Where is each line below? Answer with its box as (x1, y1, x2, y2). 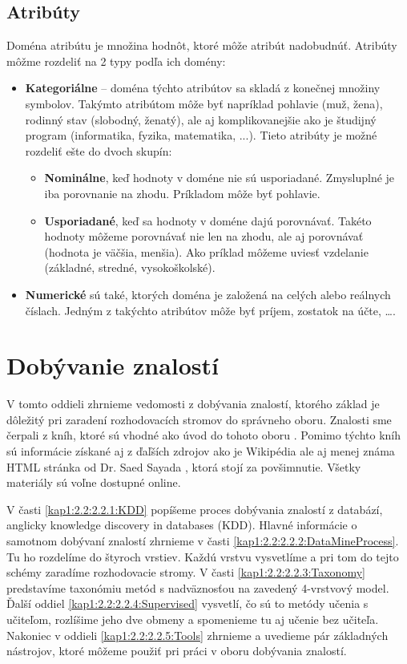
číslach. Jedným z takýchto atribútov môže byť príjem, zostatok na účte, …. (25, 302, 396, 318)
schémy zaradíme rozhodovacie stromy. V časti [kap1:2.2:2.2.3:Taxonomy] (6, 564, 365, 581)
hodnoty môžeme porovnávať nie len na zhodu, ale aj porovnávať (44, 228, 364, 245)
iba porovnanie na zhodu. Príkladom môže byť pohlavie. (44, 184, 320, 201)
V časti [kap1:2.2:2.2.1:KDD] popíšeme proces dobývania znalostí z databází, (6, 500, 383, 517)
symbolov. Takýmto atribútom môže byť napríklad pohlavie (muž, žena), (25, 95, 383, 111)
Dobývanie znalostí (6, 349, 219, 382)
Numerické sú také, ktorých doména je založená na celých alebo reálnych (25, 285, 391, 302)
